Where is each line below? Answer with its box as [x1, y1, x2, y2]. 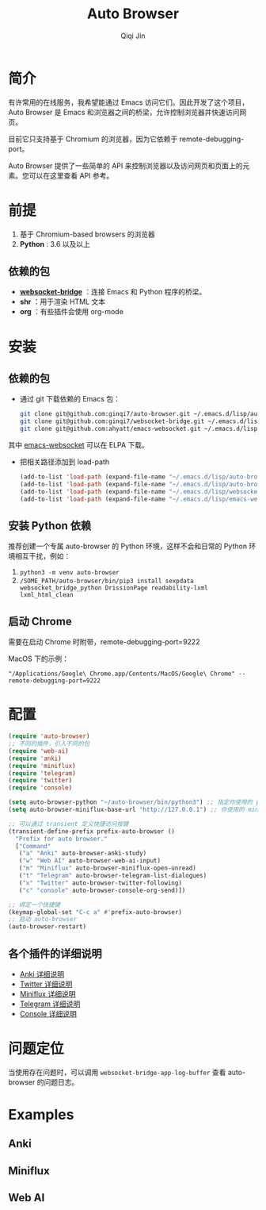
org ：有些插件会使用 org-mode [19, 307, 124, 317]
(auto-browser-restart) [8, 923, 87, 931]
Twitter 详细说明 [19, 979, 73, 989]
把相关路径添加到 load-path [19, 457, 109, 467]
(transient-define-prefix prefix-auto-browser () [8, 827, 176, 835]
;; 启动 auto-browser [8, 916, 78, 924]
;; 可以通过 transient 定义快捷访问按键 [8, 820, 129, 828]
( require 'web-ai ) [8, 747, 69, 755]
